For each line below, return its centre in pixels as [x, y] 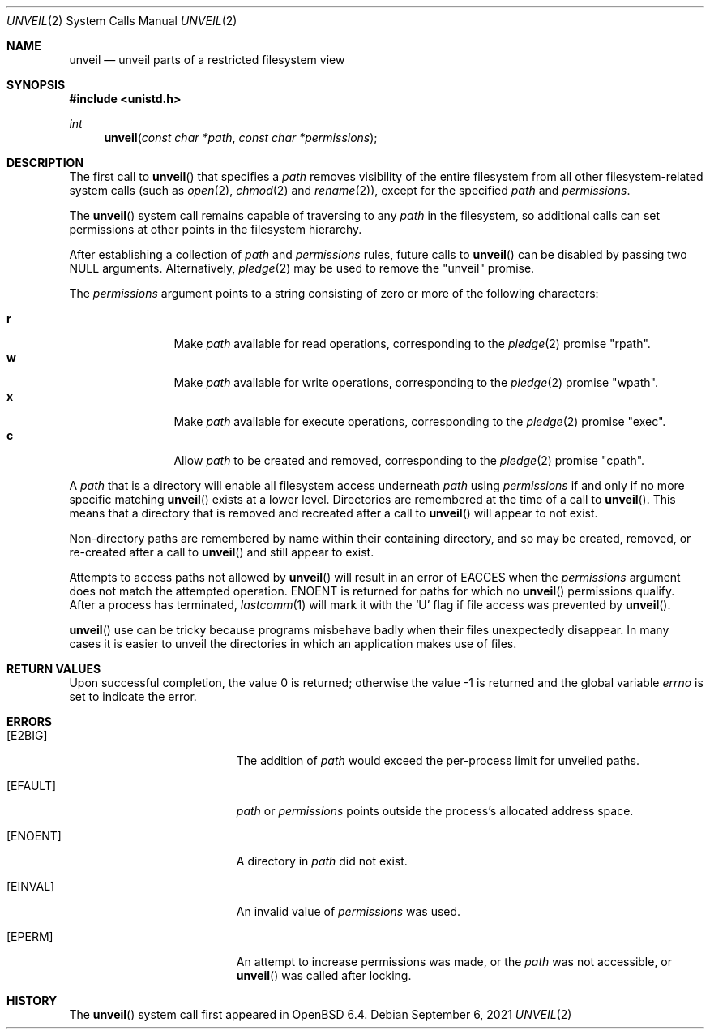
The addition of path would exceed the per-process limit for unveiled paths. [438, 760]
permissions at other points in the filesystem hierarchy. [216, 229]
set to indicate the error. [133, 696]
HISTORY [32, 1001]
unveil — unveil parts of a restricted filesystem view [207, 60]
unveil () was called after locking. [324, 975]
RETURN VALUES [54, 669]
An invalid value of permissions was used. [349, 911]
